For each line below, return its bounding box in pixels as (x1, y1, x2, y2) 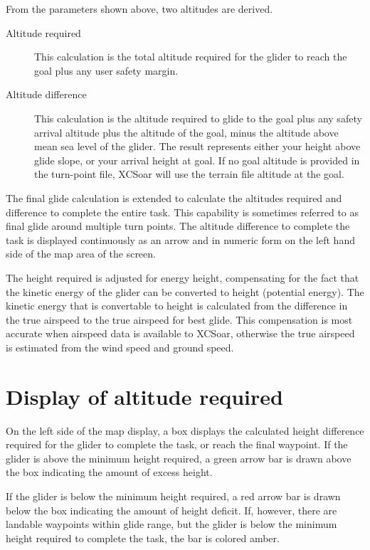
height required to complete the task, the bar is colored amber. (6, 530, 280, 545)
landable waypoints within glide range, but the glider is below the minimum (6, 517, 337, 532)
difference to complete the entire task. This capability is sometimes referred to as (6, 204, 359, 219)
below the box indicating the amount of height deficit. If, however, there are (6, 502, 337, 517)
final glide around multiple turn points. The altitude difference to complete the (6, 218, 350, 233)
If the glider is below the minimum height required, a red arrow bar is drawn (6, 488, 341, 503)
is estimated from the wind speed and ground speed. (6, 339, 234, 354)
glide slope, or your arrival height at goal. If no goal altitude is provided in (34, 152, 360, 167)
